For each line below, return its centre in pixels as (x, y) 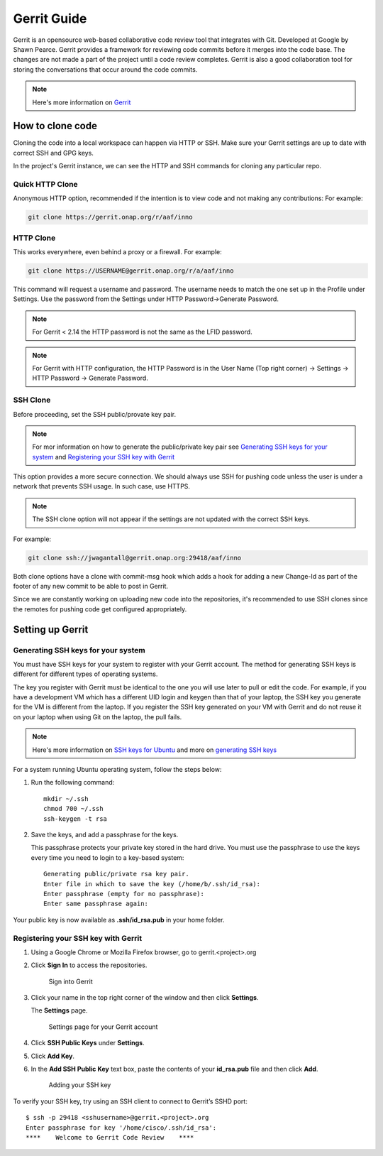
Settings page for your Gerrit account (103, 1027)
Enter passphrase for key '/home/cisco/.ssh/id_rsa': (121, 1128)
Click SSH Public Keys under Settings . (88, 1043)
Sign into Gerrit (71, 981)
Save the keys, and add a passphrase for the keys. (105, 835)
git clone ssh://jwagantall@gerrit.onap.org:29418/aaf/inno (135, 558)
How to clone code (55, 126)
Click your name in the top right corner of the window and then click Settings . (145, 998)
